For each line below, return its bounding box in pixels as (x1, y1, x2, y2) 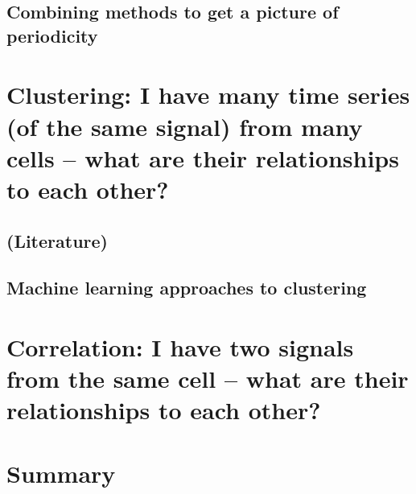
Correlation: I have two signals (6, 330, 354, 363)
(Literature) (6, 228, 108, 253)
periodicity (6, 23, 98, 47)
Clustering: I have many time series (6, 78, 410, 111)
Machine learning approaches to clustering (6, 275, 367, 300)
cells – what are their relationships (6, 141, 399, 174)
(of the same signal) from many (6, 109, 363, 142)
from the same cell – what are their (6, 362, 409, 395)
